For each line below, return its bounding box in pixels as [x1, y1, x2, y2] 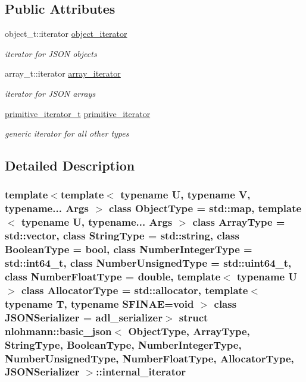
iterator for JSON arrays [5, 87, 96, 99]
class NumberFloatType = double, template [5, 269, 221, 283]
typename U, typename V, [120, 187, 251, 202]
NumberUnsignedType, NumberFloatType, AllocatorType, [5, 351, 294, 365]
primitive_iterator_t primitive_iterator [5, 107, 151, 119]
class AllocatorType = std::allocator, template [21, 282, 248, 297]
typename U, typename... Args [21, 214, 173, 229]
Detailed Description [5, 156, 135, 175]
